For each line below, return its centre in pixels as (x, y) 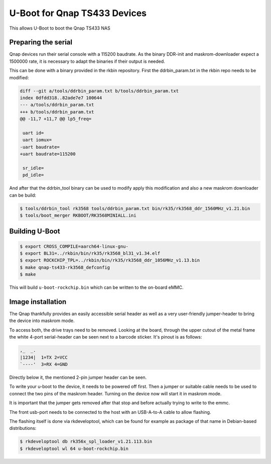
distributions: (23, 428)
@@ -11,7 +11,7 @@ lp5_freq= (56, 119)
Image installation (38, 302)
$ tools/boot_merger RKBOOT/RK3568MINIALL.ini (78, 215)
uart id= (33, 133)
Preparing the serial (41, 42)
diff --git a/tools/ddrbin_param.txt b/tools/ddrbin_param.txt (99, 91)
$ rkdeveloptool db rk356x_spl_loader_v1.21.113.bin (86, 442)
